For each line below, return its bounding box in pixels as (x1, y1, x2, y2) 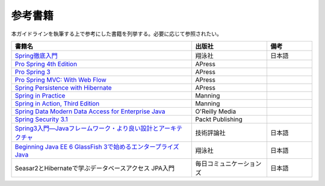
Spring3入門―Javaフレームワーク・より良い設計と (14, 124, 159, 132)
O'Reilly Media (195, 107, 237, 116)
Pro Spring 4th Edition (14, 60, 78, 68)
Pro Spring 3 (14, 67, 51, 76)
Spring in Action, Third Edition (14, 99, 100, 108)
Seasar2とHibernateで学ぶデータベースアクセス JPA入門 (14, 164, 175, 172)
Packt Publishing (195, 115, 243, 123)
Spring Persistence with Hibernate (14, 83, 112, 91)
